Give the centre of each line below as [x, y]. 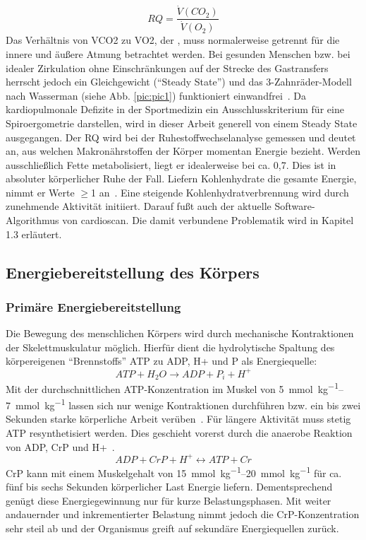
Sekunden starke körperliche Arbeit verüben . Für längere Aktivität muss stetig [178, 419]
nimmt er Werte [40, 192]
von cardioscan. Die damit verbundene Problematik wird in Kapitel [208, 220]
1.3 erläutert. [34, 234]
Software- [295, 206]
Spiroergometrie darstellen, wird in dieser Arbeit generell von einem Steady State [182, 123]
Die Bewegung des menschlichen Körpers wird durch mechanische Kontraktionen [180, 333]
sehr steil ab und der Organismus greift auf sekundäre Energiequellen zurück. [172, 528]
